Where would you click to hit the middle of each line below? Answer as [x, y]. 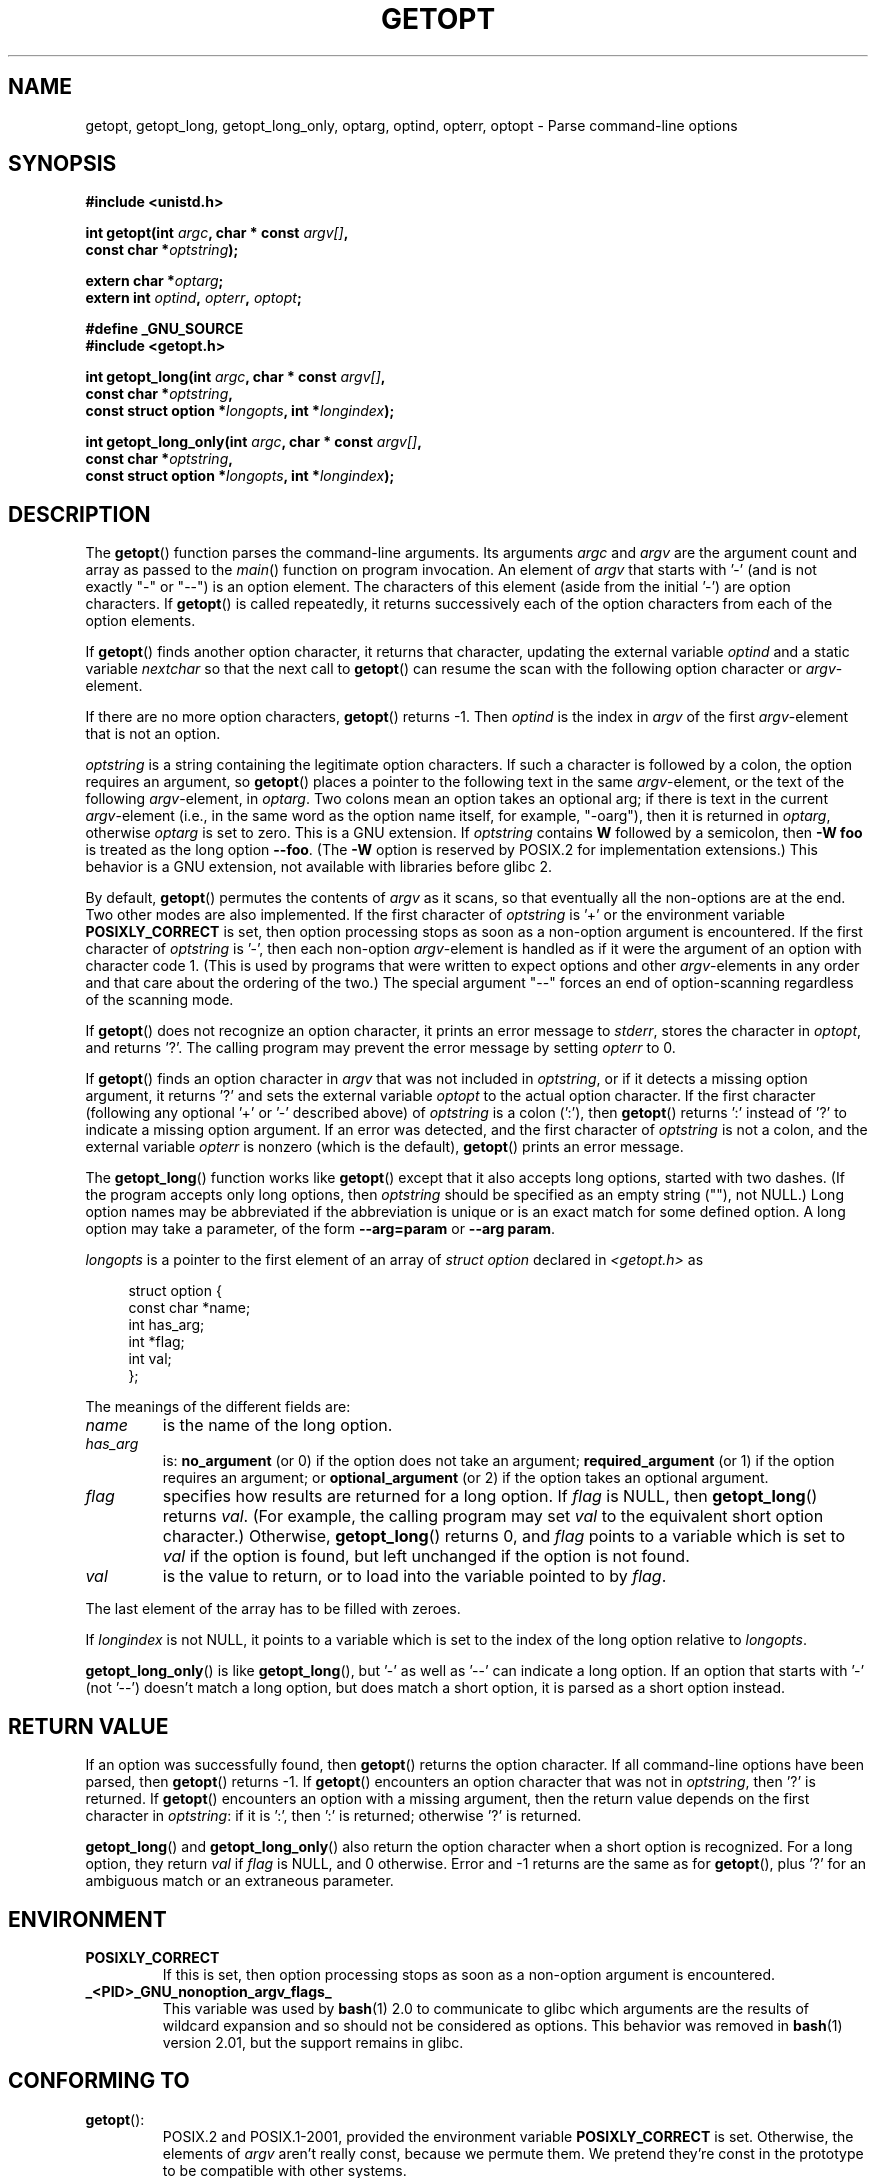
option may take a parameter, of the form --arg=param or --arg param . [320, 1229]
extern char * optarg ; [154, 281]
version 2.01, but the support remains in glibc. [313, 2042]
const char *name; [189, 1308]
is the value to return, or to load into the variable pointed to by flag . [414, 1576]
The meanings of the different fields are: [218, 1407]
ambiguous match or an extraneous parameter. [239, 1881]
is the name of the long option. [277, 1425]
